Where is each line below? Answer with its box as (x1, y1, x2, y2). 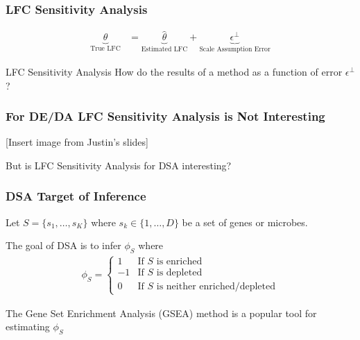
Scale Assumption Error (199, 46, 271, 53)
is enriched (156, 257, 203, 267)
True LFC (90, 45, 121, 53)
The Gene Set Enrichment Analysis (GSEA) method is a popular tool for (6, 305, 317, 320)
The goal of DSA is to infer (6, 238, 121, 253)
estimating (6, 319, 50, 334)
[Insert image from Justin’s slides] (6, 135, 148, 149)
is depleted (156, 268, 203, 278)
